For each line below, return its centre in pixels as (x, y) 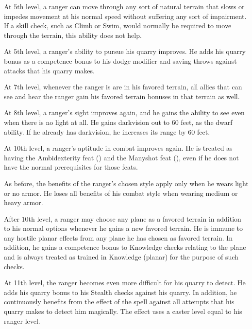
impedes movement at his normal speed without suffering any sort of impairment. (125, 16)
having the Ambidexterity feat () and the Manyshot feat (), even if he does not (121, 157)
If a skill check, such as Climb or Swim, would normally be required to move (118, 26)
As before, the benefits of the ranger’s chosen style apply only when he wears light (126, 183)
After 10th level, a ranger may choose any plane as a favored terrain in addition (123, 218)
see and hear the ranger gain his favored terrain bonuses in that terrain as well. (122, 96)
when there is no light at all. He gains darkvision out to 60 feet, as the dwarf (118, 122)
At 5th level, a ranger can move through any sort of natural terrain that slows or (124, 6)
